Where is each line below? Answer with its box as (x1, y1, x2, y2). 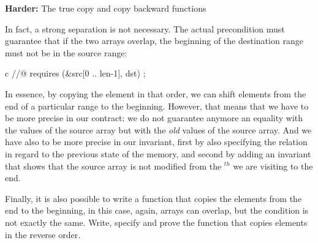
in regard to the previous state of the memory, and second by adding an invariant (5, 147, 311, 160)
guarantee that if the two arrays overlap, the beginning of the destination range (5, 34, 303, 47)
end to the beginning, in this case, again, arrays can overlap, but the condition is (5, 204, 309, 217)
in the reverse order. (5, 228, 81, 241)
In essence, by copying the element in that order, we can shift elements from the (5, 87, 306, 100)
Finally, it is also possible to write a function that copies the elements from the (5, 192, 302, 204)
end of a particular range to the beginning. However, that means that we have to (5, 99, 309, 112)
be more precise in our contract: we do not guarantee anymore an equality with (5, 111, 303, 124)
